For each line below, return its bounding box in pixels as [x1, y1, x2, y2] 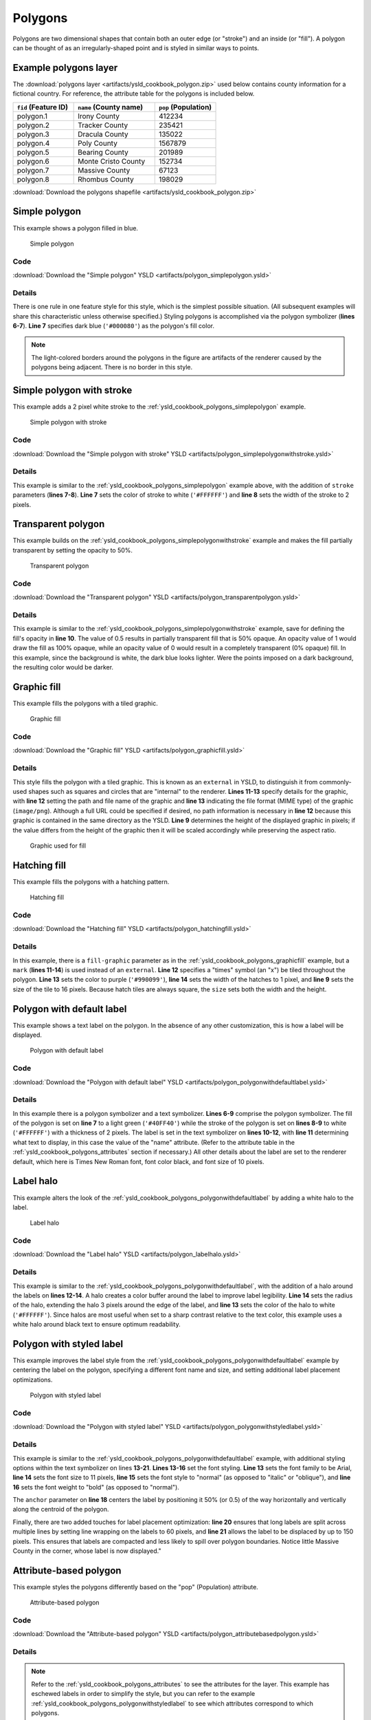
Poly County [78, 138, 118, 148]
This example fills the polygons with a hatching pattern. [12, 877, 170, 885]
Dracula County [78, 129, 128, 139]
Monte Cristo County [78, 156, 146, 166]
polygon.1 [16, 111, 48, 120]
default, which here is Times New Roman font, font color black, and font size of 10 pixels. [12, 1157, 265, 1165]
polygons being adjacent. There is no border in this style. [31, 363, 193, 372]
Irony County [78, 111, 120, 120]
